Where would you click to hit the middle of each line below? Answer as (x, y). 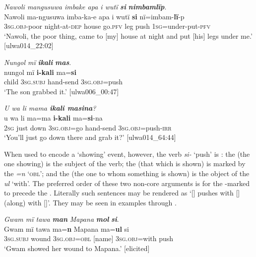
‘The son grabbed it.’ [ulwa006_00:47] (62, 91)
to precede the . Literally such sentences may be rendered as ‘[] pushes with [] (122, 193)
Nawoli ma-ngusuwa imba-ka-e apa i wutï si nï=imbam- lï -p (94, 16)
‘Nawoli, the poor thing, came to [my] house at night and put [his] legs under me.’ (128, 35)
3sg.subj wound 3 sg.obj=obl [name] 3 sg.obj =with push (89, 238)
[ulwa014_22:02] (29, 45)
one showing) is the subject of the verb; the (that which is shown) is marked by (125, 163)
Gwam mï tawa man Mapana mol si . (62, 219)
